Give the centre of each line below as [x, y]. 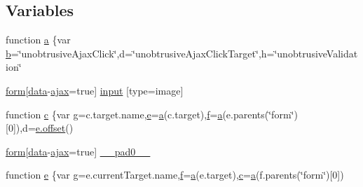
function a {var [38, 40]
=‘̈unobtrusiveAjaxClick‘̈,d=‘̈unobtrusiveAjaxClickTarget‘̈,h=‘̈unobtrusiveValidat [184, 53]
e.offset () [54, 128]
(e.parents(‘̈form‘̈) [260, 114]
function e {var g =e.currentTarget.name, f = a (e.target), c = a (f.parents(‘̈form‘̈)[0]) [175, 175]
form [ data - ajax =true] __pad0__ [78, 151]
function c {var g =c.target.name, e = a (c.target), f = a [114, 114]
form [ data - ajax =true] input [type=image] [95, 90]
